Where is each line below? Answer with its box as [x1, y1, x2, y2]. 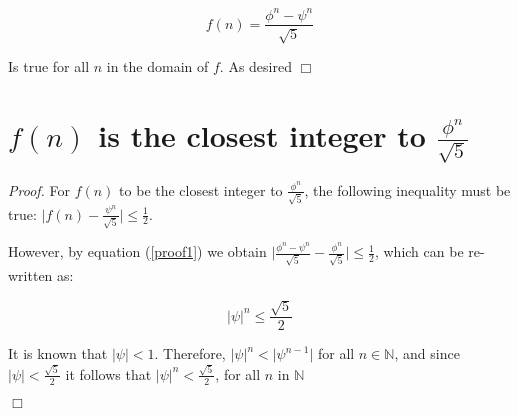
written [8, 265, 53, 286]
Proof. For [8, 179, 71, 200]
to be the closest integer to [119, 179, 283, 200]
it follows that [65, 363, 152, 384]
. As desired [219, 55, 292, 76]
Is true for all [8, 55, 90, 76]
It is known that [8, 343, 108, 364]
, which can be [374, 241, 464, 262]
